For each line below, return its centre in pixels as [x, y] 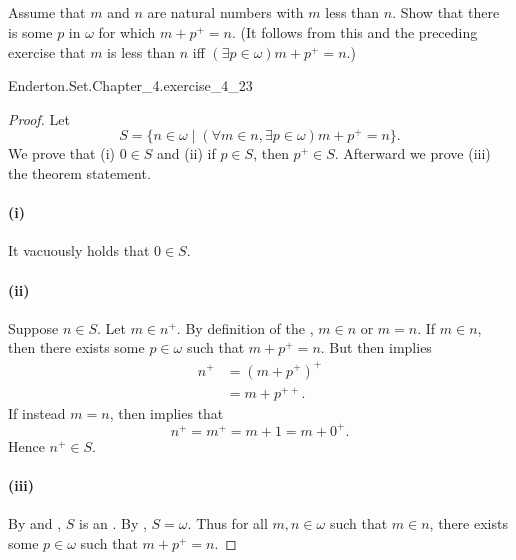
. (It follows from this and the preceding [355, 31]
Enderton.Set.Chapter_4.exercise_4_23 [130, 85]
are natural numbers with [225, 12]
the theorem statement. [79, 173]
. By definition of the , [245, 327]
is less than [141, 51]
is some [30, 31]
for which [127, 31]
